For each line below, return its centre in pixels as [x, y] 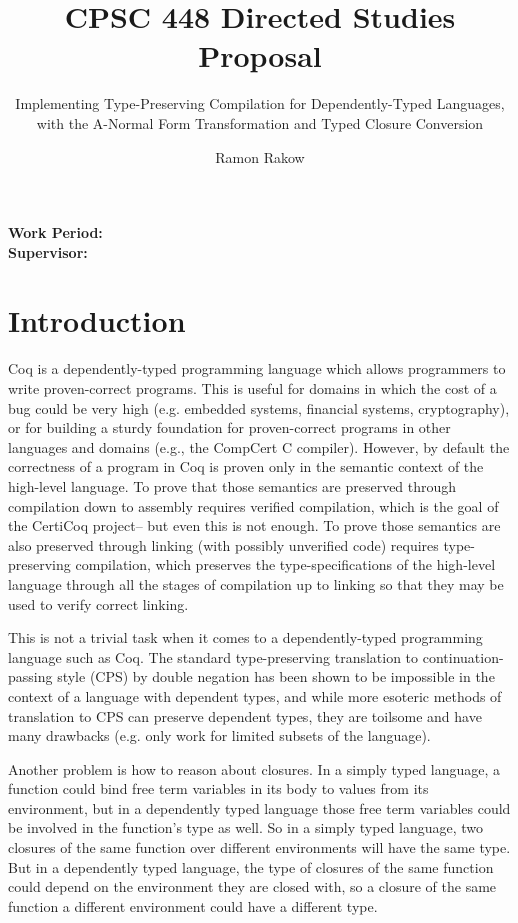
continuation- [463, 656]
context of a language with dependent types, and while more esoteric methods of [255, 695]
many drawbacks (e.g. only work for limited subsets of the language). [219, 735]
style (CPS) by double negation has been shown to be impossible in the [276, 676]
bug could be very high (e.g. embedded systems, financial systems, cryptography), [259, 407]
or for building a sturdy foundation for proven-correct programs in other [229, 427]
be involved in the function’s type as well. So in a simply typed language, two [246, 827]
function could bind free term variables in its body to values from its [218, 788]
